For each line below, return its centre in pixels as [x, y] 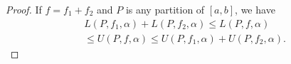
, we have [255, 9]
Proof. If [24, 9]
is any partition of [165, 9]
